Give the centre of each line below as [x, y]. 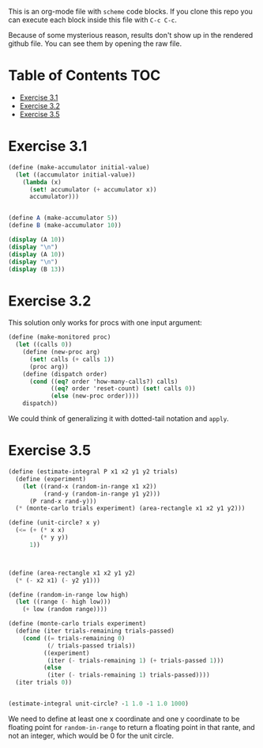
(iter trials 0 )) [44, 683]
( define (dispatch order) [65, 374]
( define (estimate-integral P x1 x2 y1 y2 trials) [93, 472]
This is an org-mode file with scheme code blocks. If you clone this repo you [130, 11]
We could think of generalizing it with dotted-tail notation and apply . [118, 419]
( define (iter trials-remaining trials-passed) [95, 631]
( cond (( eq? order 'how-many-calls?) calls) [103, 382]
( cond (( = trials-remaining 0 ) [74, 638]
